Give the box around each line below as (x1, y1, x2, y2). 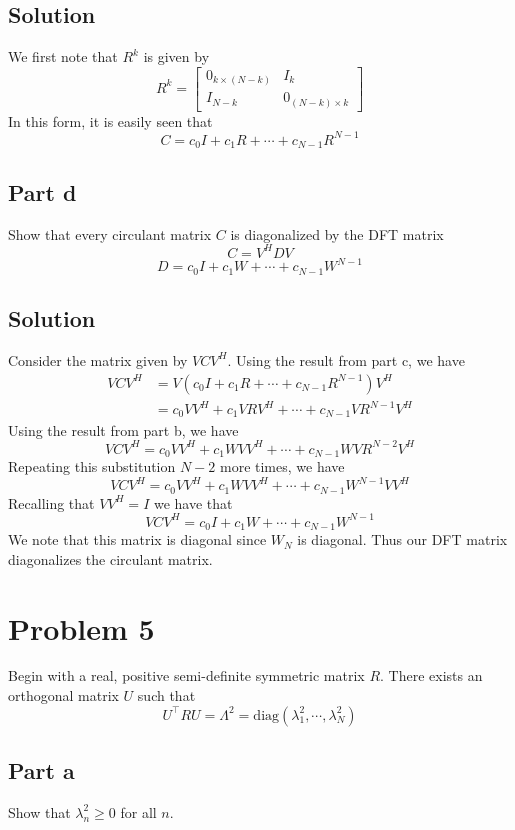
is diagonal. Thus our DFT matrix (297, 529, 508, 550)
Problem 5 (8, 607, 155, 648)
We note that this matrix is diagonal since (8, 529, 267, 550)
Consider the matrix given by (8, 349, 188, 370)
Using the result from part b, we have (8, 419, 239, 440)
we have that (153, 492, 233, 513)
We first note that (8, 46, 118, 67)
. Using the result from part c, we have (227, 349, 465, 370)
